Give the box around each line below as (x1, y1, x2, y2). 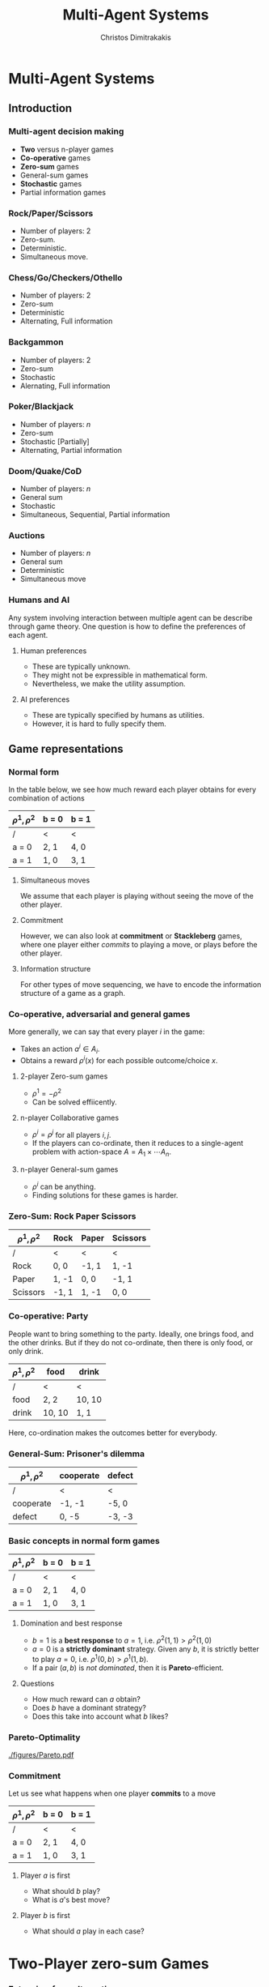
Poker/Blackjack (8, 401, 74, 412)
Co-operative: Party (8, 1310, 89, 1322)
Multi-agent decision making (8, 126, 124, 137)
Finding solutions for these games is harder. (32, 1190, 179, 1200)
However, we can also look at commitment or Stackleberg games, (19, 930, 242, 941)
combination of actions (8, 793, 85, 803)
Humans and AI (8, 594, 70, 605)
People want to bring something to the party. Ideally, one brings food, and (8, 1329, 254, 1339)
